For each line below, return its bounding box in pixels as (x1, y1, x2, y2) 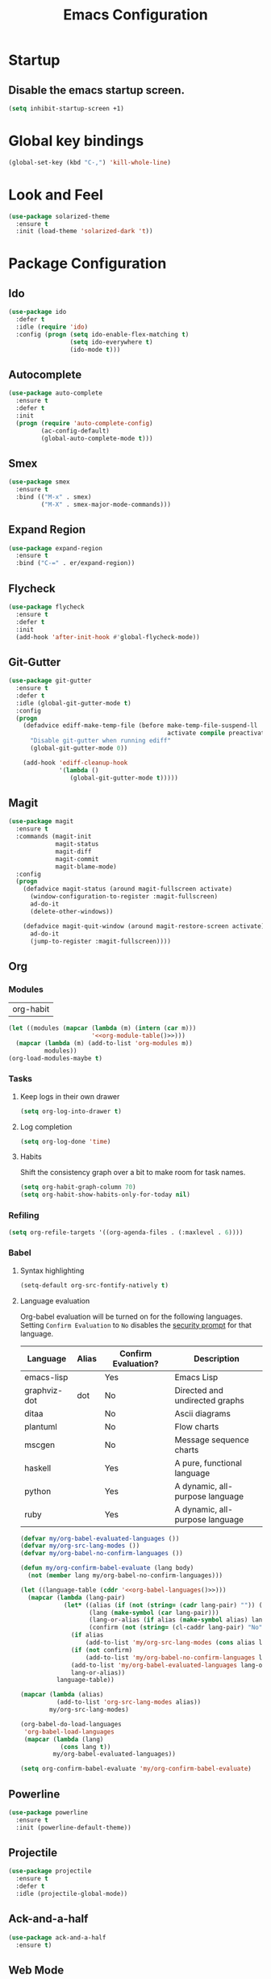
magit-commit (55, 855, 99, 863)
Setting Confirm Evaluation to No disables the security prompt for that (19, 1320, 252, 1329)
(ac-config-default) (40, 426, 110, 435)
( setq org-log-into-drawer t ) (19, 1107, 123, 1115)
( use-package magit (8, 818, 74, 826)
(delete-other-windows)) (29, 907, 114, 915)
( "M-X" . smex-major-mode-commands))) (40, 500, 172, 508)
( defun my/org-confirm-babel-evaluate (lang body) (19, 1564, 194, 1572)
